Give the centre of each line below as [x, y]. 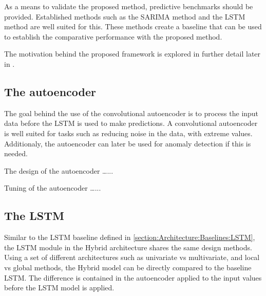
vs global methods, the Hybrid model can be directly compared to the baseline [128, 267]
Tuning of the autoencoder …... [53, 188]
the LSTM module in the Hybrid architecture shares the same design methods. [128, 247]
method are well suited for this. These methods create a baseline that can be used [133, 26]
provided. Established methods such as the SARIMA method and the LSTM [125, 16]
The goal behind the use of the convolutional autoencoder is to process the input [131, 113]
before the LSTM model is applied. [59, 288]
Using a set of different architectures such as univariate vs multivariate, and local [132, 257]
